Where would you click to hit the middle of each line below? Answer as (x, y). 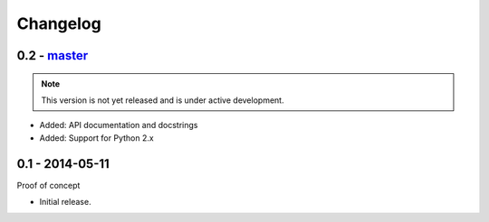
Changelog (59, 23)
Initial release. (65, 202)
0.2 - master (53, 55)
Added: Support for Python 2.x (96, 138)
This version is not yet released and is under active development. (163, 100)
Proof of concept (48, 185)
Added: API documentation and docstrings (119, 125)
